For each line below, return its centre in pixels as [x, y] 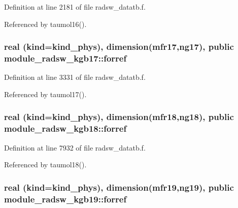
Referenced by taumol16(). [45, 24]
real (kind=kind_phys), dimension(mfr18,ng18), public [119, 117]
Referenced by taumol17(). [45, 94]
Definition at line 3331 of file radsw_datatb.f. [75, 77]
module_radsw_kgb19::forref [65, 199]
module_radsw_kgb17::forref [65, 58]
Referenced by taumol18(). [45, 165]
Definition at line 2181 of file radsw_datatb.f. [75, 7]
